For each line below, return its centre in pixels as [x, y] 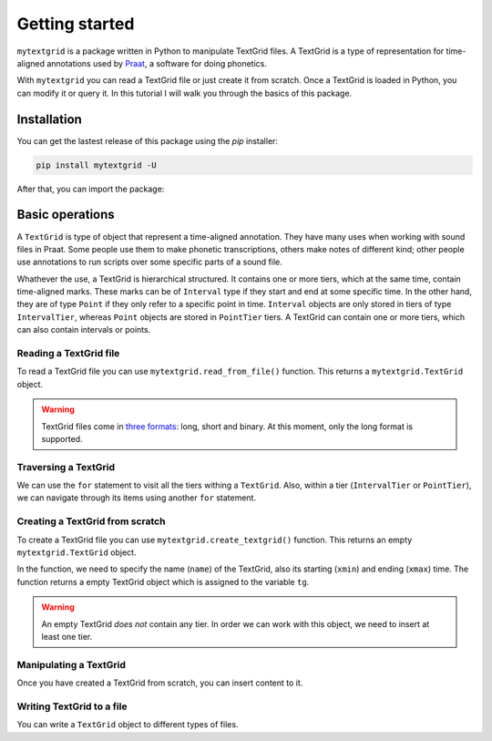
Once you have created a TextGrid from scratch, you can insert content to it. [160, 683]
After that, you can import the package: [91, 189]
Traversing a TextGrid [66, 467]
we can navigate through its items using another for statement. [137, 498]
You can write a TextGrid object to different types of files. [128, 725]
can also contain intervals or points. [84, 330]
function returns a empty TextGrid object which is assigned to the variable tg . [163, 581]
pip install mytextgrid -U [96, 165]
